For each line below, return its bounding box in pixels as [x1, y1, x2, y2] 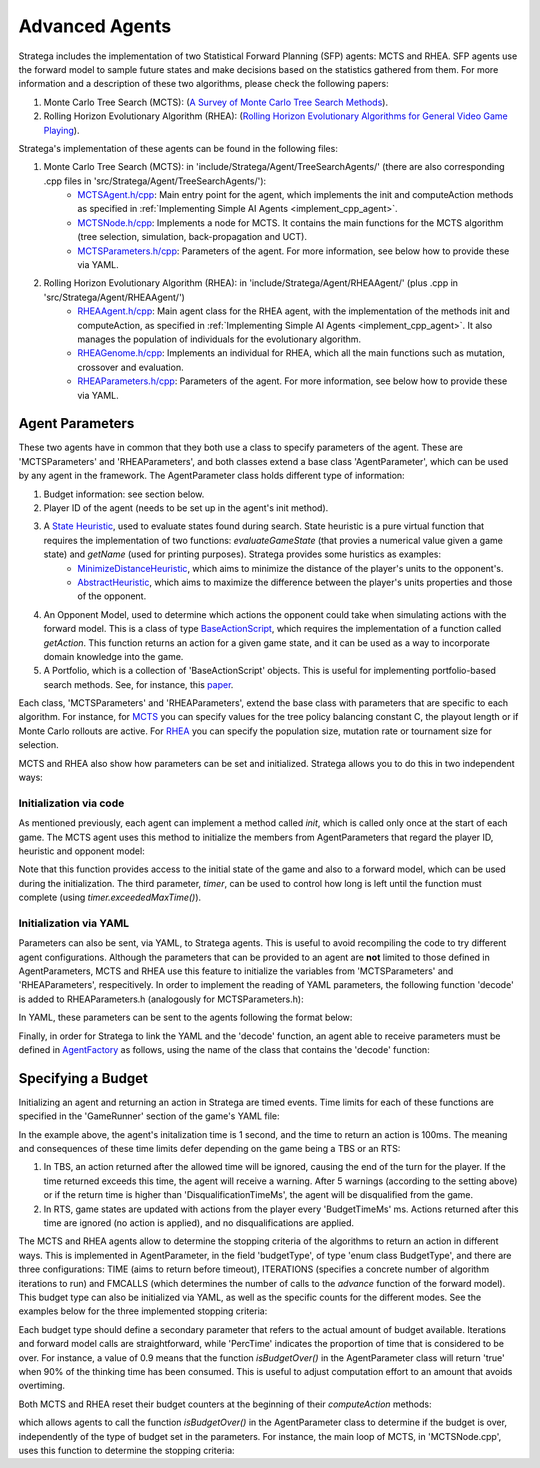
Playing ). [43, 124, 80, 136]
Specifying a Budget [18, 1070, 149, 1087]
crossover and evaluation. [77, 361, 184, 373]
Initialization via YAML [18, 916, 130, 930]
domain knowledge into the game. [43, 650, 184, 662]
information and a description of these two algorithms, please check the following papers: [18, 78, 389, 90]
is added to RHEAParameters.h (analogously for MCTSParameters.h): [18, 993, 304, 1005]
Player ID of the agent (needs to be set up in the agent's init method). [43, 502, 329, 514]
